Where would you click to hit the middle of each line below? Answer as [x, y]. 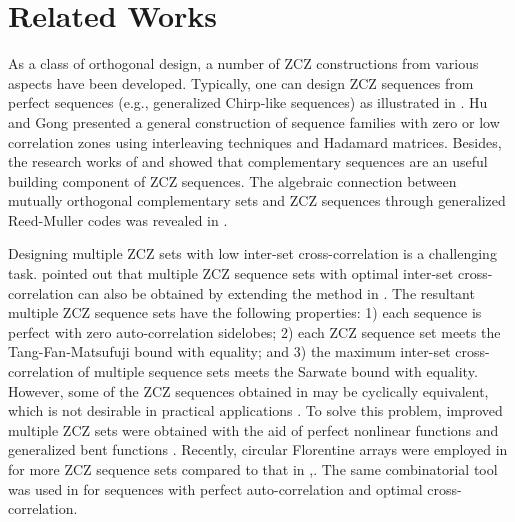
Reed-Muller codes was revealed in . [118, 219]
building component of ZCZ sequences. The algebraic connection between [232, 180]
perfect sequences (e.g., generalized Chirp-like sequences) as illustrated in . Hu [248, 102]
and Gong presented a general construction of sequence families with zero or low [254, 121]
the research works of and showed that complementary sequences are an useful [248, 161]
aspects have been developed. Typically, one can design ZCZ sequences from [241, 82]
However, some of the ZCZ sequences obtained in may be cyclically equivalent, [248, 390]
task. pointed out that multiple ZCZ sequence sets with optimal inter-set [231, 273]
